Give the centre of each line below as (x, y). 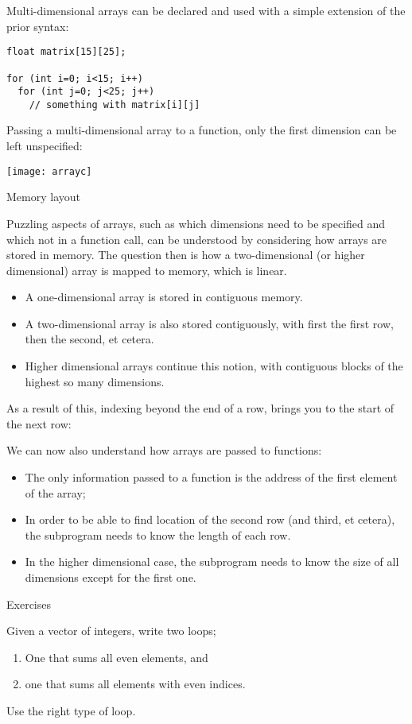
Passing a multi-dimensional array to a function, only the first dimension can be (202, 130)
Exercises (29, 604)
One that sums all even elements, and (117, 657)
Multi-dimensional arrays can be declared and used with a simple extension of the (206, 10)
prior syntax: (38, 26)
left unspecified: (45, 146)
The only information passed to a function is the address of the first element (211, 477)
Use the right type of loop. (71, 710)
